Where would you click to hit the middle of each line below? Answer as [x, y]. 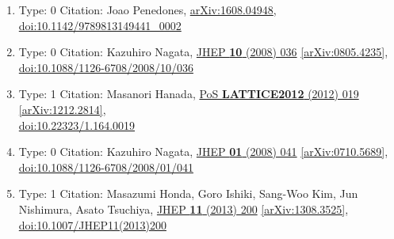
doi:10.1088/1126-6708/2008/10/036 [106, 67]
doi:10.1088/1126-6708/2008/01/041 [106, 167]
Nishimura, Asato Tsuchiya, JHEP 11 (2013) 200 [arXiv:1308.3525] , [184, 209]
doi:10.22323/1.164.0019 [77, 125]
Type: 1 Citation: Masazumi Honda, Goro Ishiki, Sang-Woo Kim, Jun [188, 193]
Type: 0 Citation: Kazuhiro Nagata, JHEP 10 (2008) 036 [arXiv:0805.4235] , [203, 52]
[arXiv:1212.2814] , [62, 109]
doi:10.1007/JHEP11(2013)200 [92, 224]
